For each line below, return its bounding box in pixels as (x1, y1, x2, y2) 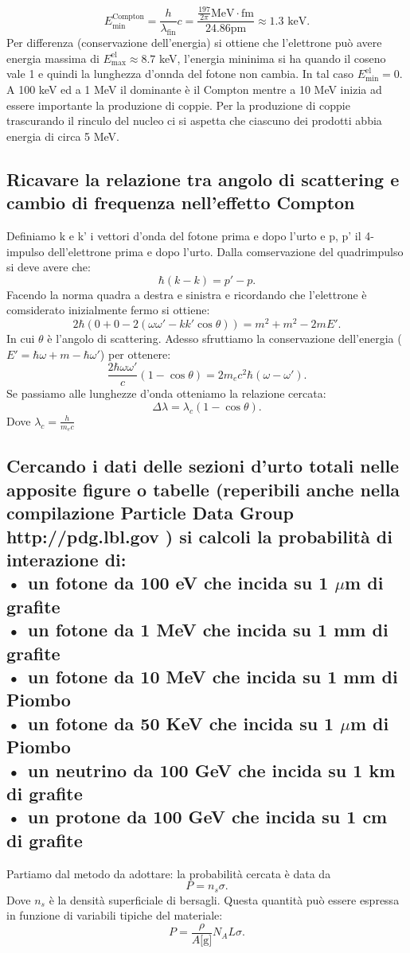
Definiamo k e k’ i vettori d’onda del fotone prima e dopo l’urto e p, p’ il (6, 227, 361, 243)
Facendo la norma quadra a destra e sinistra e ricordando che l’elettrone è (6, 286, 367, 302)
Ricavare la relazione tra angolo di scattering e (6, 166, 400, 191)
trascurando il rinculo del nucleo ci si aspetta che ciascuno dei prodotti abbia (6, 112, 382, 129)
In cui (6, 329, 35, 346)
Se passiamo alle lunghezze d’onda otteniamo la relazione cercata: (6, 385, 326, 402)
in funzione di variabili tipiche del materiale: (6, 907, 223, 924)
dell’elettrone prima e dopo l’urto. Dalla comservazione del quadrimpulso (48, 243, 404, 259)
